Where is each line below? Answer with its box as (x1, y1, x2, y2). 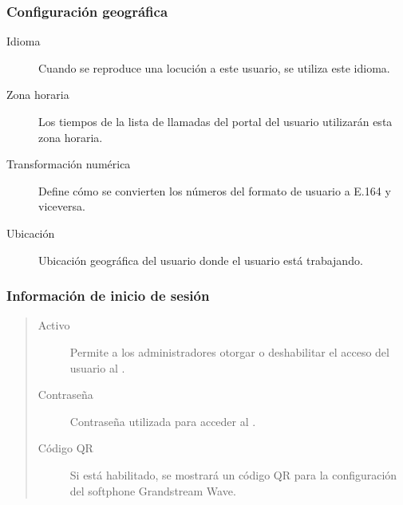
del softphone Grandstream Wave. (69, 482, 236, 499)
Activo (38, 317, 70, 333)
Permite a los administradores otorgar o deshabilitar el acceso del (69, 343, 389, 360)
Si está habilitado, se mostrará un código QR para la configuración (69, 466, 397, 483)
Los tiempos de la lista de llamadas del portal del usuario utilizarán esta (38, 113, 393, 129)
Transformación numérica (6, 156, 131, 172)
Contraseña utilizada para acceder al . (69, 412, 256, 429)
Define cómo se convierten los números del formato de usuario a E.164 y (38, 182, 391, 199)
